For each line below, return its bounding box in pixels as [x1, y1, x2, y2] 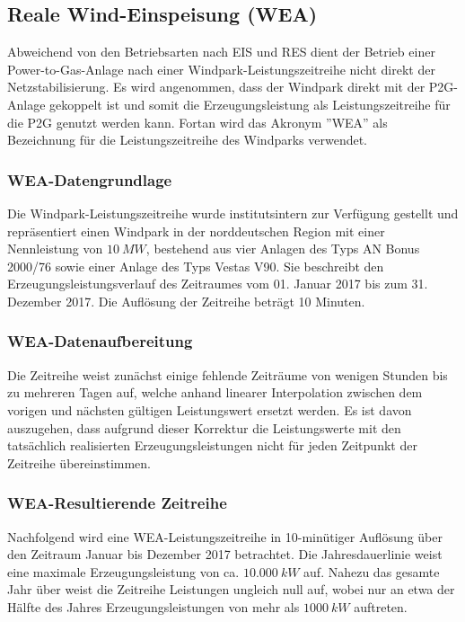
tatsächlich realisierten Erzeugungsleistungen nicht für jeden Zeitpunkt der [7, 436, 417, 455]
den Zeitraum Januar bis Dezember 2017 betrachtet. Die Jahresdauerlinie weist [7, 545, 443, 564]
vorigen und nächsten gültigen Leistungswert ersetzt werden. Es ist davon [7, 400, 412, 419]
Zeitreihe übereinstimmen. [7, 453, 151, 472]
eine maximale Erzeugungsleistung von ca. [7, 562, 240, 581]
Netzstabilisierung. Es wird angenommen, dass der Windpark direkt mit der [7, 77, 426, 96]
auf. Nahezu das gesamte [303, 562, 440, 581]
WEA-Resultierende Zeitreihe [7, 492, 227, 514]
